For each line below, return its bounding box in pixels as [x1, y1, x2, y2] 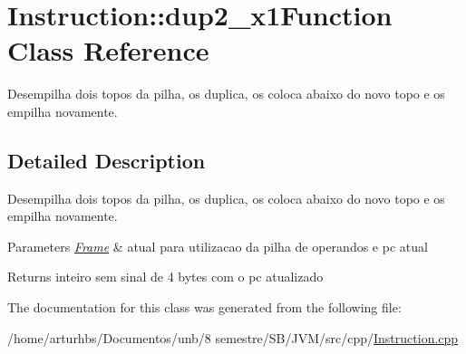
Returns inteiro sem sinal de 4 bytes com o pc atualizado [7, 267, 324, 286]
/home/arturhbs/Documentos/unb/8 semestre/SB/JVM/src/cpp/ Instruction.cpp [7, 328, 459, 347]
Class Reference [7, 32, 209, 69]
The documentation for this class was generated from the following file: [7, 298, 402, 317]
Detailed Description [7, 146, 206, 174]
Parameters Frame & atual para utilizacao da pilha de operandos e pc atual [7, 236, 428, 255]
